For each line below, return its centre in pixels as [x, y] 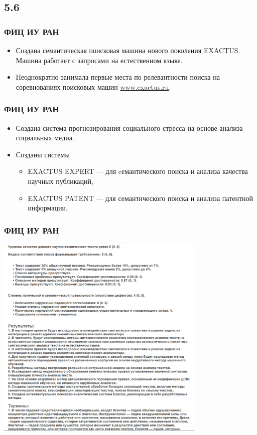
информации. [48, 208]
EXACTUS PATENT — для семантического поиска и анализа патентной [141, 198]
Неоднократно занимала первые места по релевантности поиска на [118, 77]
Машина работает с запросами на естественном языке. [99, 60]
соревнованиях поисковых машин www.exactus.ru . [93, 86]
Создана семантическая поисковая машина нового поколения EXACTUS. [128, 50]
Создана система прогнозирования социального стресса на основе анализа [129, 128]
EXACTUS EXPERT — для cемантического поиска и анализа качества [138, 171]
